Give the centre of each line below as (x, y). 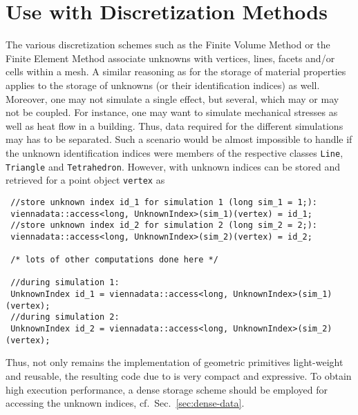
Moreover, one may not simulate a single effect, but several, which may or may (172, 98)
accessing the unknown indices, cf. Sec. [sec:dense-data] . (125, 403)
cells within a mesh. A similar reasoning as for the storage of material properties (176, 71)
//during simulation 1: (65, 283)
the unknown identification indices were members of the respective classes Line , (175, 152)
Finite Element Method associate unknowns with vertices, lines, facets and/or (170, 58)
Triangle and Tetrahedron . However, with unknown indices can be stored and (173, 166)
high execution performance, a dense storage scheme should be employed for (167, 389)
